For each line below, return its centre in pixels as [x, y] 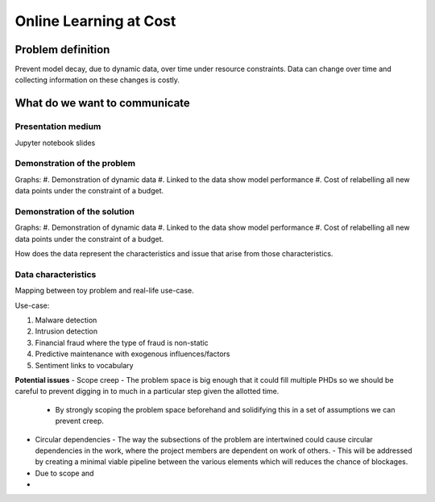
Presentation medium [58, 127]
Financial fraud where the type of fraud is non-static [122, 342]
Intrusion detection [66, 331]
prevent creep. [80, 421]
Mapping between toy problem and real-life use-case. [104, 291]
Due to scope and [64, 473]
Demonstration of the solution [75, 211]
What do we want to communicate [103, 104]
